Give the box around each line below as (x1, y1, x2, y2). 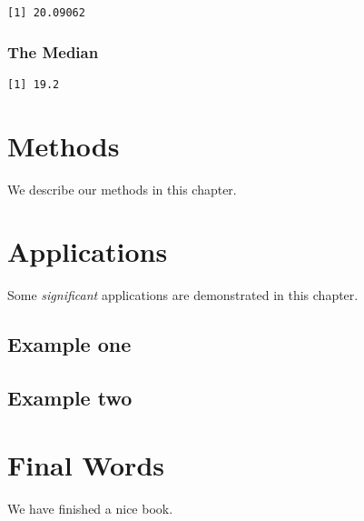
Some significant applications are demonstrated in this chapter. (7, 286, 359, 305)
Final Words (7, 446, 164, 483)
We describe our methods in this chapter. (7, 179, 237, 198)
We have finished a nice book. (7, 498, 173, 517)
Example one (7, 330, 132, 358)
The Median (7, 40, 99, 63)
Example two (7, 384, 133, 412)
